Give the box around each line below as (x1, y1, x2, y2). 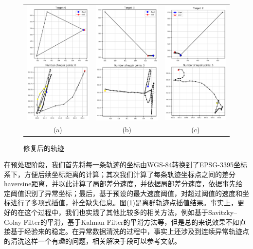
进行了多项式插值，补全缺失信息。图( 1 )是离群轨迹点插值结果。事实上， (10, 197, 237, 208)
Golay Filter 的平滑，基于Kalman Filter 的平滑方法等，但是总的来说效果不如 (4, 216, 239, 227)
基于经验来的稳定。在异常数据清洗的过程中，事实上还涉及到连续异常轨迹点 (10, 226, 249, 236)
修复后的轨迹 (23, 143, 64, 153)
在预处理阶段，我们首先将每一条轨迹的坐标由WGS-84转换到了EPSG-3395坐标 (4, 160, 247, 170)
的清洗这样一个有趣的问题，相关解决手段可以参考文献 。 (4, 235, 181, 246)
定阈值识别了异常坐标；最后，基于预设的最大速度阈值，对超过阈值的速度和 (4, 188, 242, 198)
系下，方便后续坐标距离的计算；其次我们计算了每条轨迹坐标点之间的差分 (4, 169, 235, 179)
